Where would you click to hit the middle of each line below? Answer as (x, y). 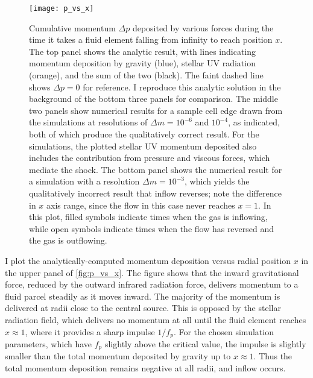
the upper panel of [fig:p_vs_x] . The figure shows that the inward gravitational (152, 272)
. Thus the (273, 356)
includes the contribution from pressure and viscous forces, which (150, 158)
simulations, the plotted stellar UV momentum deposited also (143, 146)
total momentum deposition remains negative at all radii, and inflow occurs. (145, 368)
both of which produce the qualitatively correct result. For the (144, 134)
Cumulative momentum (72, 27)
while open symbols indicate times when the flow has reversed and (152, 228)
